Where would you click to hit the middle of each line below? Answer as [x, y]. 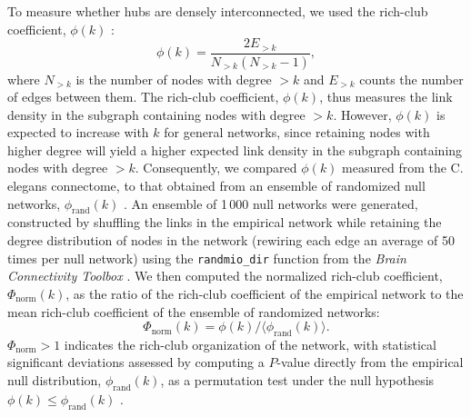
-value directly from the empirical [370, 362]
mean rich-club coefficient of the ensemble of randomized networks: [194, 311]
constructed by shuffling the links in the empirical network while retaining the [225, 222]
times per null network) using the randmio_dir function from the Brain [207, 258]
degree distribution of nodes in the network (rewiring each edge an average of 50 [231, 240]
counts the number [411, 79]
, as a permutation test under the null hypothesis [297, 380]
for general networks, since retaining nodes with [297, 132]
